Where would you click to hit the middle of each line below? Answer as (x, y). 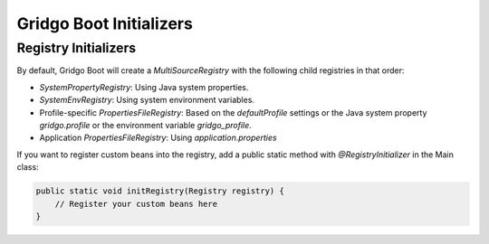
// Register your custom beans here (136, 204)
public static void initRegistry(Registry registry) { (160, 191)
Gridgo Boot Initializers (105, 23)
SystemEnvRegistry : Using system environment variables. (147, 100)
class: (28, 167)
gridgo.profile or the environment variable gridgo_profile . (146, 125)
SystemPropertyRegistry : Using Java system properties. (144, 87)
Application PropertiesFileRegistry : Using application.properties (158, 138)
